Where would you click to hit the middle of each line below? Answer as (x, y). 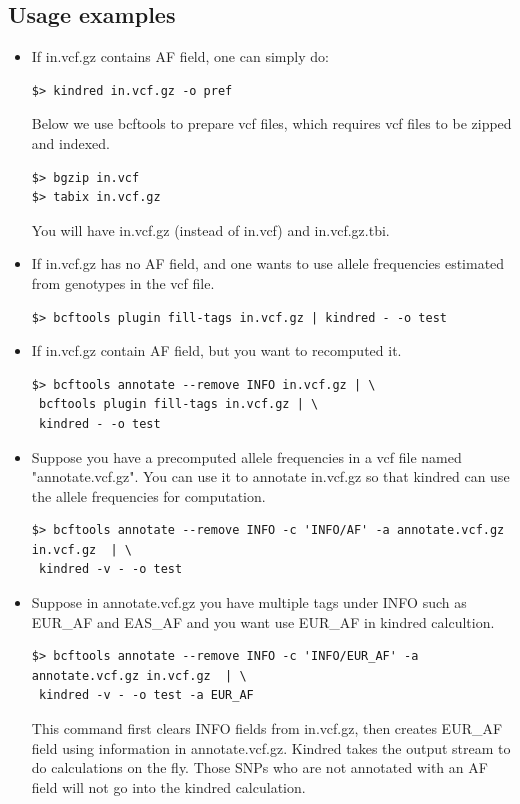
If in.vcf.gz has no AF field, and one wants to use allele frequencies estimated (268, 263)
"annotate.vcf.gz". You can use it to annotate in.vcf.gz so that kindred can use (270, 476)
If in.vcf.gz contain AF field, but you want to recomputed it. (216, 350)
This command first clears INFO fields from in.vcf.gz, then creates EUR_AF (267, 728)
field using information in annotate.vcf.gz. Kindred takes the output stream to (271, 747)
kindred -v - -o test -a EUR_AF (146, 695)
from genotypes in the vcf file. (123, 282)
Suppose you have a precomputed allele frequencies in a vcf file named (246, 456)
